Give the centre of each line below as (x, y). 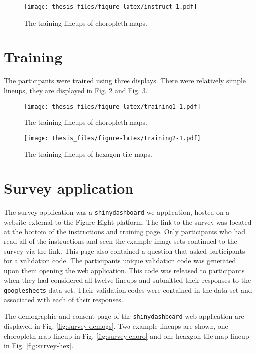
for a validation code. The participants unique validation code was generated (120, 261)
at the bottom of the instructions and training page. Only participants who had (125, 231)
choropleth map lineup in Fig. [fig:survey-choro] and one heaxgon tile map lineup (127, 335)
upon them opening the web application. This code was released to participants (124, 270)
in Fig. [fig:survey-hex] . (39, 345)
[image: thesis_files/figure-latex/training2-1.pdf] (112, 138)
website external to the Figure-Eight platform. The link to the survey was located (128, 221)
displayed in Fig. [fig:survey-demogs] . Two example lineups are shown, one (116, 325)
